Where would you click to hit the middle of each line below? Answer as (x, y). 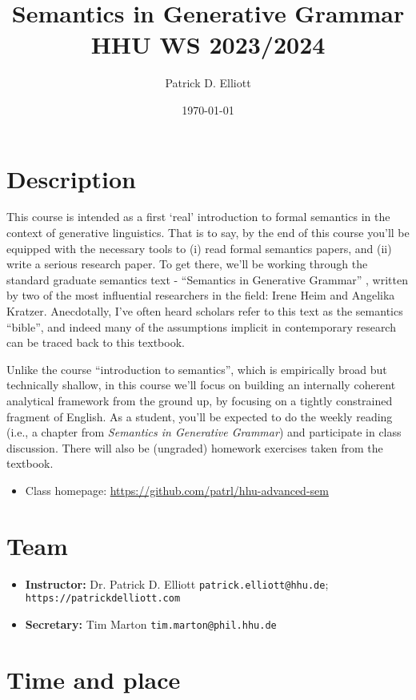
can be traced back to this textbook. (96, 342)
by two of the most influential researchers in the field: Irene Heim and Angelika (201, 295)
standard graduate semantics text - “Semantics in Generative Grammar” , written (207, 279)
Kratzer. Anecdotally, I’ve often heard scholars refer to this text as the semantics (205, 311)
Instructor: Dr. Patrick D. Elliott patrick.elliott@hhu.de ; (177, 583)
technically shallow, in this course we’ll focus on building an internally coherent (201, 385)
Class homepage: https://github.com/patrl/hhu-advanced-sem (177, 490)
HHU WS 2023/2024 (208, 44)
